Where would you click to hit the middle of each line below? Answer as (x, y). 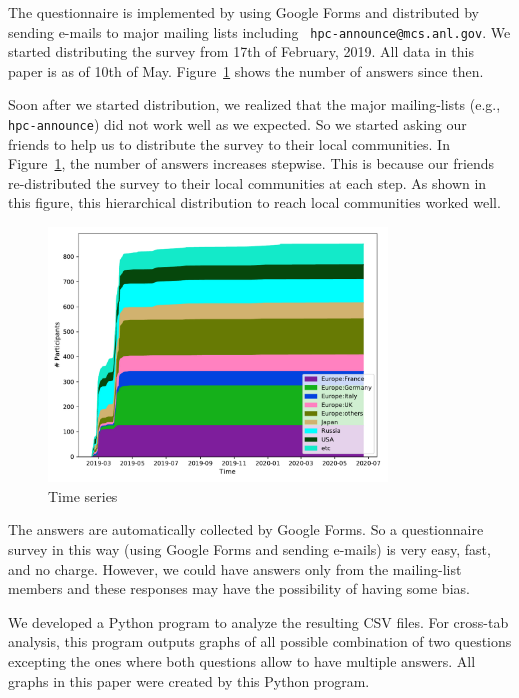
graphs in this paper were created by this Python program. (189, 680)
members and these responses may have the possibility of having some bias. (239, 588)
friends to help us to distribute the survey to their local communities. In (229, 143)
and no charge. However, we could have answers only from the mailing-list (235, 568)
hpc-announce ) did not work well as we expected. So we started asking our (237, 124)
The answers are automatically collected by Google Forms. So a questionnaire (246, 529)
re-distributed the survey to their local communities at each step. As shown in (247, 182)
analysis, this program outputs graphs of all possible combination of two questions (260, 641)
